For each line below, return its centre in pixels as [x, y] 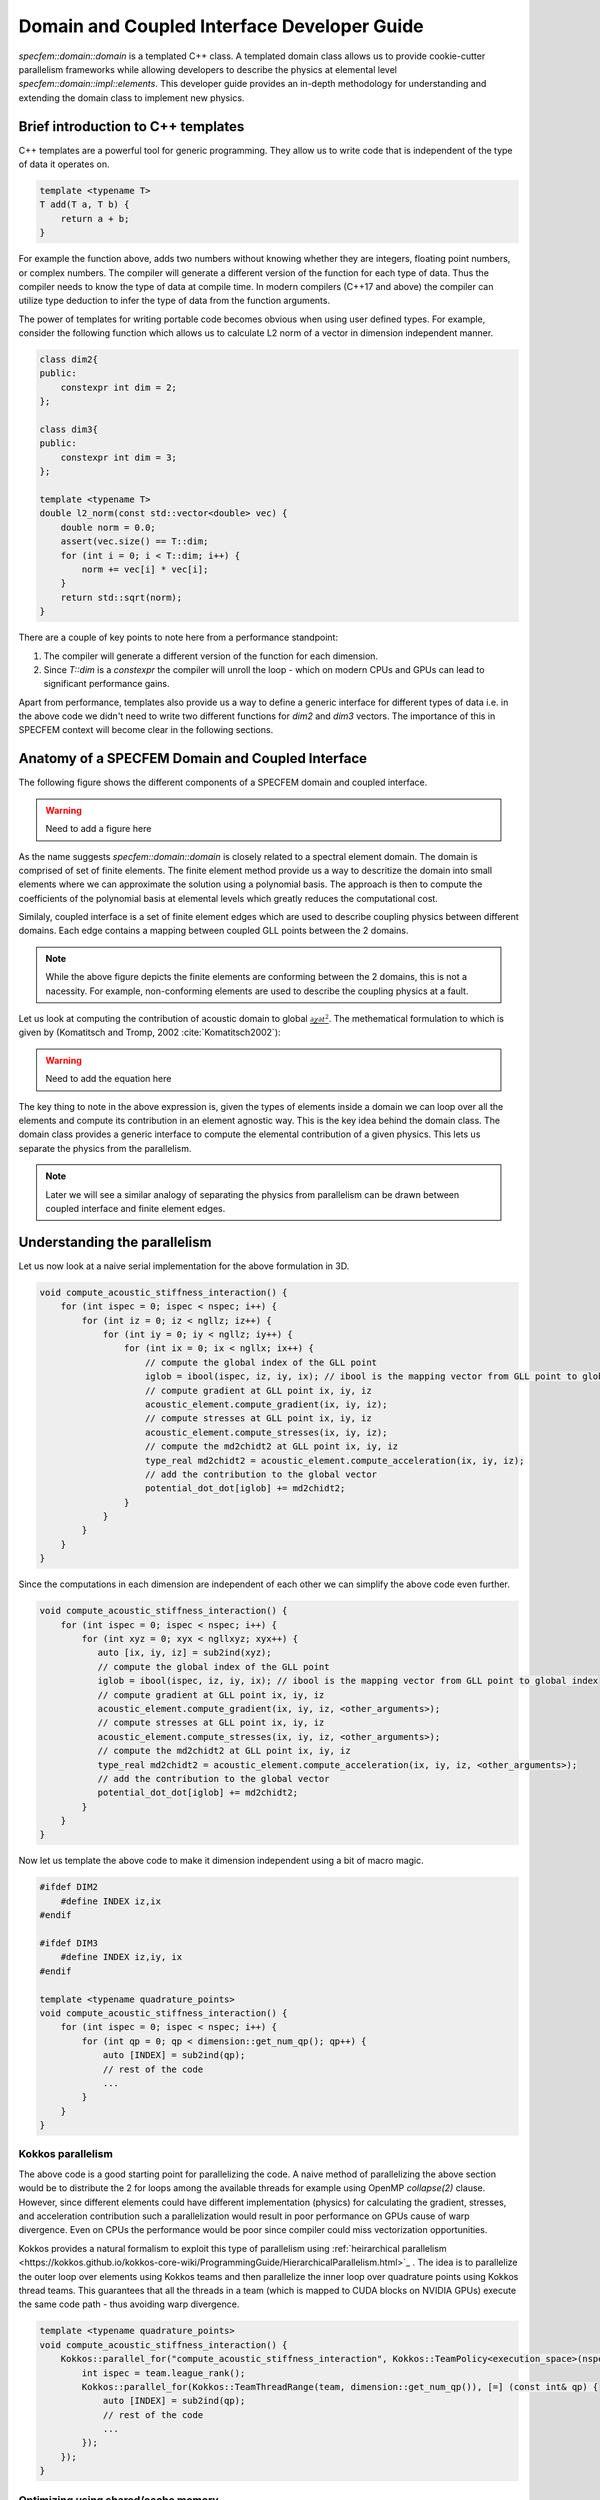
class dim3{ [69, 429]
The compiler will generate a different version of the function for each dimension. [211, 656]
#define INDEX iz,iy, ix [121, 1957]
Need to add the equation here [108, 1079]
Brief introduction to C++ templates [131, 126]
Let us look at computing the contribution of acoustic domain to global [163, 1019]
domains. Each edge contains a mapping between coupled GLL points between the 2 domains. [213, 931]
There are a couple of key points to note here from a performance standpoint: [178, 637]
